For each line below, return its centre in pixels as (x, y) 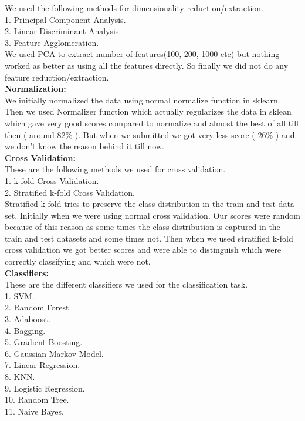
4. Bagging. (25, 330)
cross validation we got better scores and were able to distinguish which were (143, 250)
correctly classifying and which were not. (78, 261)
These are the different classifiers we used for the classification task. (126, 284)
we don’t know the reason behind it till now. (84, 146)
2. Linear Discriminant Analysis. (63, 31)
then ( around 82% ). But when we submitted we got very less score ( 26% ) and (150, 134)
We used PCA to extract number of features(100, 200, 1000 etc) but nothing (142, 54)
